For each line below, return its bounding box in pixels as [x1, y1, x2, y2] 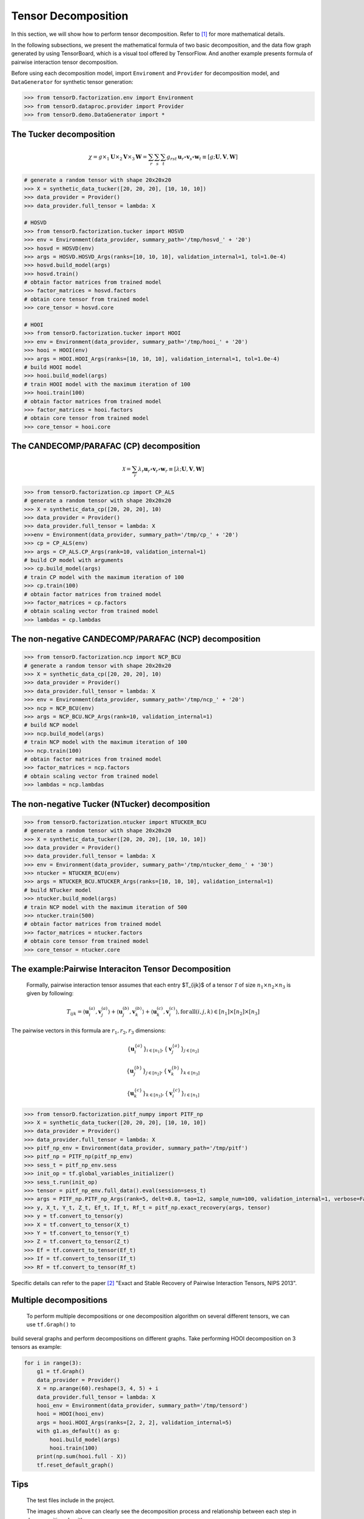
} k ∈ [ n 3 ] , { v [143, 1089, 173, 1099]
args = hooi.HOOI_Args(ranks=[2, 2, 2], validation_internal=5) [36, 1419, 232, 1426]
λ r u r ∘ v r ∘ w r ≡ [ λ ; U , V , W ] [138, 465, 204, 474]
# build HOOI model [24, 363, 82, 371]
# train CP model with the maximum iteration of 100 [24, 574, 184, 580]
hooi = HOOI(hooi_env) [36, 1410, 104, 1418]
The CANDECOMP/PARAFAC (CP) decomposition [11, 441, 200, 451]
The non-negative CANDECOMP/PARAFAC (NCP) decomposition [11, 634, 261, 644]
